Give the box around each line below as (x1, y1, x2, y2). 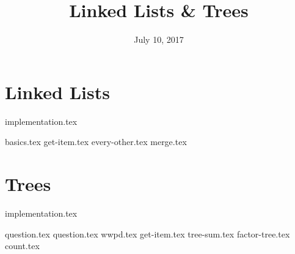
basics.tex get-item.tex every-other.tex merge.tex (5, 135, 187, 148)
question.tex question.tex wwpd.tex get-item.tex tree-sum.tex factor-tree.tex (5, 227, 290, 240)
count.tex (5, 239, 40, 252)
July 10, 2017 (134, 33, 184, 46)
